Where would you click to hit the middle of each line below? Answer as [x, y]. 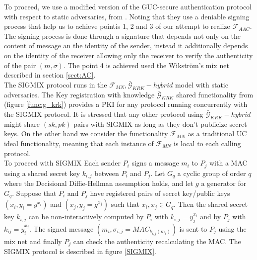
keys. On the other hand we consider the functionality [86, 133]
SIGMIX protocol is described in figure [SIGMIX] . [80, 251]
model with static [201, 84]
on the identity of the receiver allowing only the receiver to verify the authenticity [128, 55]
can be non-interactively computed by [86, 217]
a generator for [224, 183]
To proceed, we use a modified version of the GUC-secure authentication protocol [128, 6]
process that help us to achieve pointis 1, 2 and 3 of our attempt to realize [117, 26]
